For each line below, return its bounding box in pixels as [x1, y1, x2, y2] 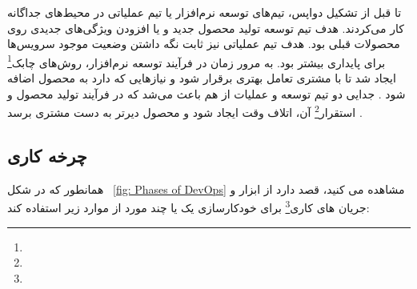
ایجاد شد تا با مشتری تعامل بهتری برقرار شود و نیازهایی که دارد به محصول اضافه [7, 70, 396, 86]
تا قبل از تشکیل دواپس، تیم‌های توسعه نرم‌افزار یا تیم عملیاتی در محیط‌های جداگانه [7, 4, 402, 20]
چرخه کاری [7, 142, 87, 167]
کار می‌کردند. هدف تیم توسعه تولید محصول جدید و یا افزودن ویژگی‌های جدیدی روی [7, 19, 404, 36]
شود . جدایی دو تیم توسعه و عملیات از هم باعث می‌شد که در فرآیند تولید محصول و [7, 85, 406, 102]
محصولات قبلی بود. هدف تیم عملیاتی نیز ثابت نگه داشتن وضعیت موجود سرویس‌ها [7, 35, 400, 52]
